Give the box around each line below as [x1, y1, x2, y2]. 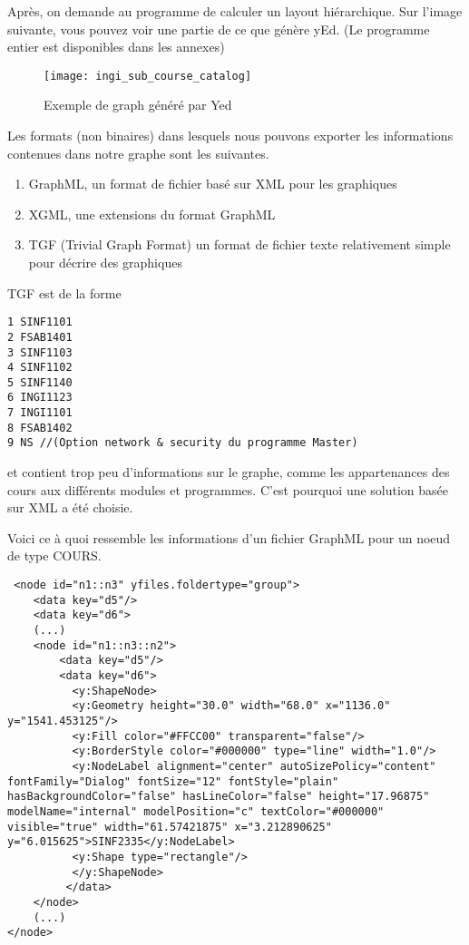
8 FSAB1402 [7, 421, 73, 434]
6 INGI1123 [7, 391, 73, 404]
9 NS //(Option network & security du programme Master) [7, 436, 358, 450]
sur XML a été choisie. [7, 498, 133, 517]
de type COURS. [7, 546, 102, 565]
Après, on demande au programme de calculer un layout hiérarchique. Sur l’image [7, 2, 463, 20]
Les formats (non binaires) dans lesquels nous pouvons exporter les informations [7, 126, 454, 145]
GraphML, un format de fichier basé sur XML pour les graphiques [28, 174, 397, 193]
